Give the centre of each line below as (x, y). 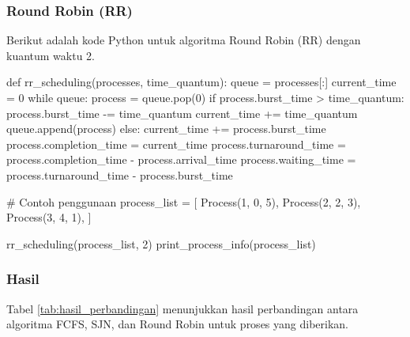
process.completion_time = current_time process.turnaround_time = (176, 144)
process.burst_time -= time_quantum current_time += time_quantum (182, 113)
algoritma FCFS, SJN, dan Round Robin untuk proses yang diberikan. (177, 324)
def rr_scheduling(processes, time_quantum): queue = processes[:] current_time (201, 82)
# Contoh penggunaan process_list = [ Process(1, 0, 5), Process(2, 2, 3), (184, 201)
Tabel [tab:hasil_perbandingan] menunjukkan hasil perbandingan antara (182, 308)
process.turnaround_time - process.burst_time (120, 174)
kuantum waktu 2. (51, 55)
